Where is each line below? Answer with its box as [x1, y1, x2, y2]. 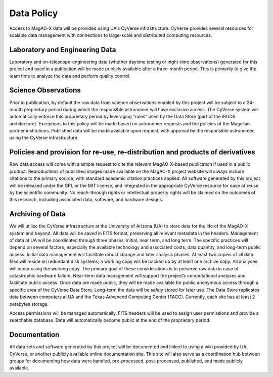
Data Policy [9, 8, 58, 19]
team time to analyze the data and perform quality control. [9, 73, 131, 79]
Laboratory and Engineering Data [9, 45, 116, 54]
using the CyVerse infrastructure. [9, 134, 79, 141]
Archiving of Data [9, 210, 66, 218]
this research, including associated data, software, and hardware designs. [9, 197, 164, 203]
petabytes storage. [9, 301, 49, 307]
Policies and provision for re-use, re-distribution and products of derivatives [9, 148, 255, 157]
